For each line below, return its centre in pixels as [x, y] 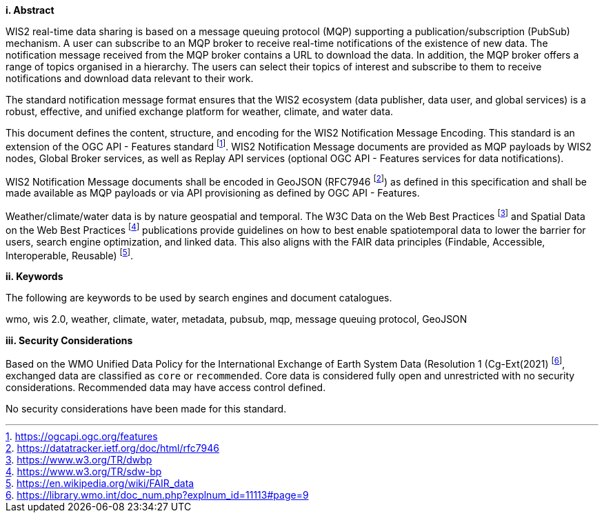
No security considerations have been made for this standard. [146, 408]
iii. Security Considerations [69, 341]
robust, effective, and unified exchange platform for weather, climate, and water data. [200, 111]
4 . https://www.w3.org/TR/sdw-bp [84, 471]
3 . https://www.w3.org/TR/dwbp [79, 459]
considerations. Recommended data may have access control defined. [166, 387]
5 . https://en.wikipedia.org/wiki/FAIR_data [100, 483]
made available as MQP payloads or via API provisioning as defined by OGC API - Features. [213, 193]
